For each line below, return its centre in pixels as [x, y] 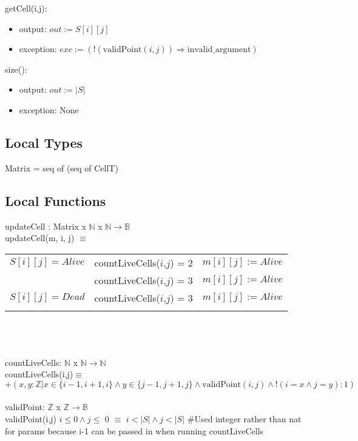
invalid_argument [219, 50]
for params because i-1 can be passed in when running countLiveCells [134, 430]
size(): [16, 69]
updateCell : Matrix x [46, 226]
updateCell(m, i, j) [40, 238]
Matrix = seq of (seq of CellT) [62, 167]
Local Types [44, 142]
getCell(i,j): [26, 8]
